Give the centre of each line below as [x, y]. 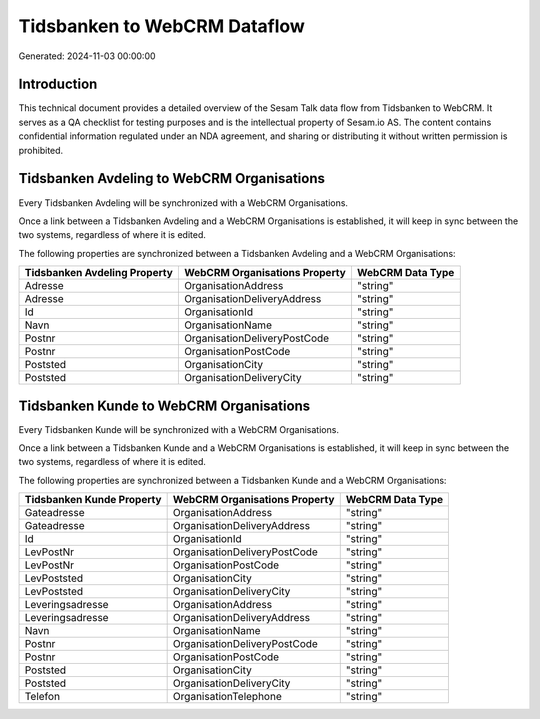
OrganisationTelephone [227, 697]
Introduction [58, 84]
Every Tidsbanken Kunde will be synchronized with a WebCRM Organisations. [179, 429]
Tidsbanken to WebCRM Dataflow [161, 26]
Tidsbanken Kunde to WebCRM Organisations [164, 405]
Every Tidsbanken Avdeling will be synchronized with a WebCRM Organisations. [183, 202]
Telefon [42, 697]
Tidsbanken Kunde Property [93, 500]
